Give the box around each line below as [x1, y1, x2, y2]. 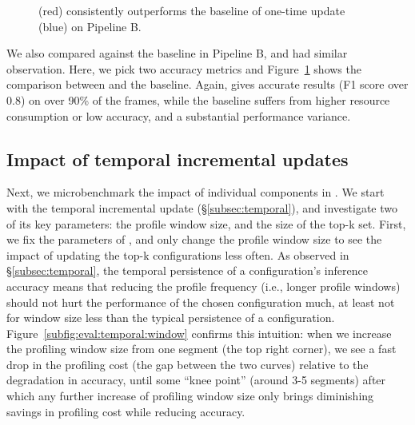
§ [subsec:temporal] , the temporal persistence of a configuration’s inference [6, 262, 368, 279]
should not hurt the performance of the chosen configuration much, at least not [6, 293, 395, 310]
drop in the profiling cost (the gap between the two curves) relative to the [6, 355, 369, 372]
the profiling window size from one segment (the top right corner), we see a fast [6, 340, 397, 357]
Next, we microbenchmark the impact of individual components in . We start [6, 184, 385, 201]
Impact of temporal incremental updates [6, 146, 349, 171]
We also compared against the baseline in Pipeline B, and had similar [6, 45, 348, 62]
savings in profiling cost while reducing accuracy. [6, 403, 245, 419]
